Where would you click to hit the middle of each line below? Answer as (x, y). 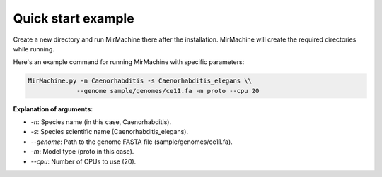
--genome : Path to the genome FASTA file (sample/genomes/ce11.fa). (132, 142)
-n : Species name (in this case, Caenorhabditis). (101, 122)
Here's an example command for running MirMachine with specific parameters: (129, 62)
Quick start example (74, 18)
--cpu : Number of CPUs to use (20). (83, 161)
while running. (34, 49)
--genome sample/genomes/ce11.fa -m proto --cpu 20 (168, 91)
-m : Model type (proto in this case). (82, 152)
